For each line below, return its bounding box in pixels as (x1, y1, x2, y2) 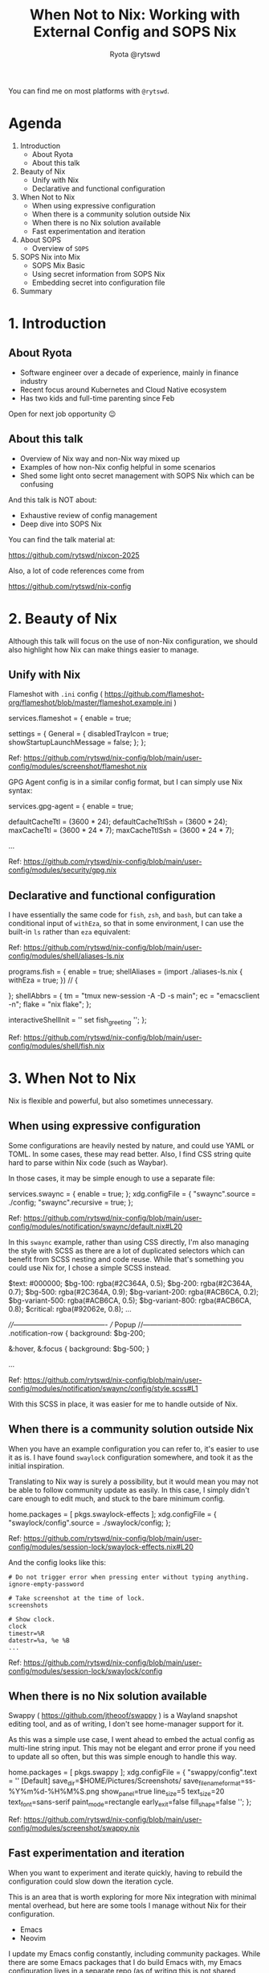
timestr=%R (8, 1629, 45, 1637)
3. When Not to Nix (8, 1069, 137, 1088)
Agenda (8, 114, 62, 133)
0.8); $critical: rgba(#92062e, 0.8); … (8, 1304, 132, 1313)
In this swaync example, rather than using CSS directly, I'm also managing (8, 1237, 250, 1246)
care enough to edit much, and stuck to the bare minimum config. (8, 1493, 226, 1503)
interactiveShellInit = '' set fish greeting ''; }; (8, 1015, 147, 1027)
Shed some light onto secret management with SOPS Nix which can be (19, 471, 255, 480)
